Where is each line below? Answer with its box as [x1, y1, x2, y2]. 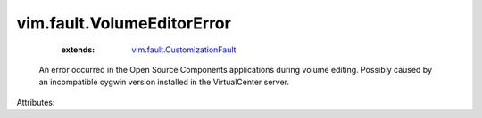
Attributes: [16, 97, 55, 107]
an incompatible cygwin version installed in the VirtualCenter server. [38, 76, 290, 88]
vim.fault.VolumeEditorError [16, 13, 231, 33]
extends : [61, 44, 96, 55]
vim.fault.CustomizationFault [131, 44, 237, 55]
